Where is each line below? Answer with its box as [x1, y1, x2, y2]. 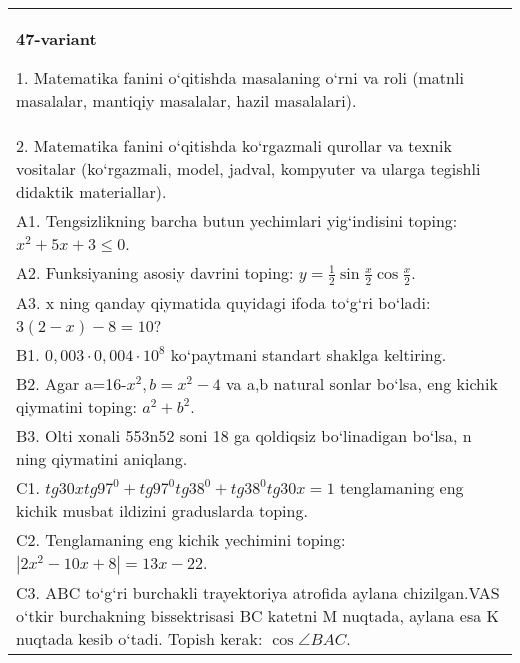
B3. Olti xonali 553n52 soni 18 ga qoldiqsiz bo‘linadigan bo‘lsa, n [16, 423, 472, 447]
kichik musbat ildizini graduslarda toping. [16, 498, 308, 522]
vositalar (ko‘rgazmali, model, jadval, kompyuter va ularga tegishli [16, 157, 481, 180]
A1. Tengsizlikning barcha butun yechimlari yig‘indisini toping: [16, 209, 458, 232]
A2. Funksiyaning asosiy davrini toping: [16, 261, 294, 284]
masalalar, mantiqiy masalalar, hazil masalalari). [16, 89, 357, 112]
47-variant [16, 27, 97, 50]
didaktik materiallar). [16, 180, 167, 203]
